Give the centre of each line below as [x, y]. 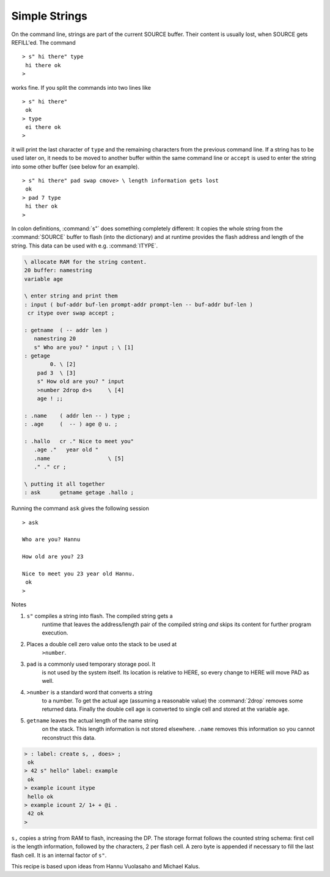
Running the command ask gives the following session [80, 508]
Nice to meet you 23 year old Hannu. [79, 574]
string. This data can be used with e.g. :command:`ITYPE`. [85, 246]
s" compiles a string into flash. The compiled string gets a [100, 616]
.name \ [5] [79, 458]
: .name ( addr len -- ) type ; [77, 416]
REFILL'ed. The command [43, 42]
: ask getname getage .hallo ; [79, 493]
